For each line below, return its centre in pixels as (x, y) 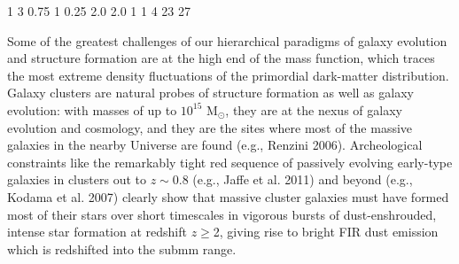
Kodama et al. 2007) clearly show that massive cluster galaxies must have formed (228, 196)
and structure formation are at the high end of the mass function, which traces (221, 58)
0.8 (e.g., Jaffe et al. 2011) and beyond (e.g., (292, 179)
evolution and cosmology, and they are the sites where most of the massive (210, 127)
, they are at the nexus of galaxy (314, 109)
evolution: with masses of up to (92, 109)
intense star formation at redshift (97, 232)
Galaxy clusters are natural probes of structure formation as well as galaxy (210, 93)
